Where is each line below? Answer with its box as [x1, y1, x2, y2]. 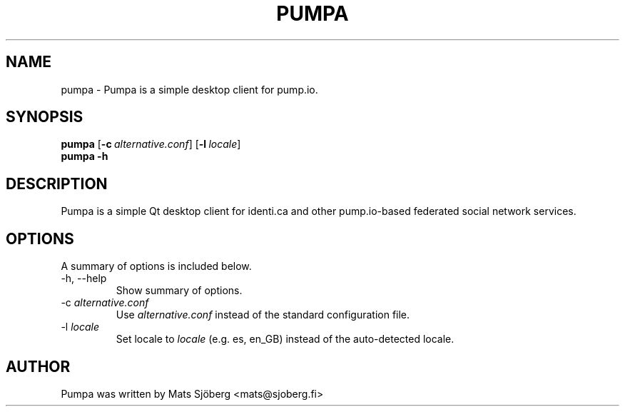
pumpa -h [61, 150, 108, 163]
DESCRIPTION [6, 174, 108, 193]
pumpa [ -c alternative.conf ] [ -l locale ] [61, 138, 241, 151]
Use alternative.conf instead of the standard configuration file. [116, 308, 410, 321]
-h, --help [61, 272, 107, 285]
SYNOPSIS [6, 108, 83, 126]
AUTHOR [6, 357, 71, 376]
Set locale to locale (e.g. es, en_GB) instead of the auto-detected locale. [116, 333, 454, 346]
